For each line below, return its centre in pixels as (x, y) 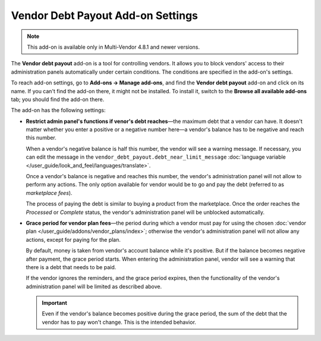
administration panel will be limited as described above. (94, 286)
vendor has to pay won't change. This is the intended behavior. (119, 322)
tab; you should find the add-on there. (58, 99)
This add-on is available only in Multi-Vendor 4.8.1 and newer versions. (114, 47)
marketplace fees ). (49, 192)
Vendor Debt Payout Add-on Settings (105, 15)
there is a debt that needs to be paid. (71, 267)
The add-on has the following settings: (59, 110)
